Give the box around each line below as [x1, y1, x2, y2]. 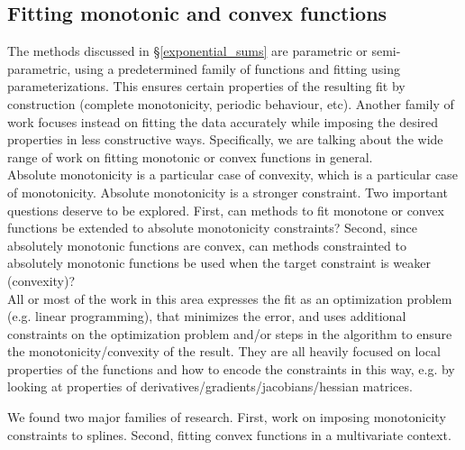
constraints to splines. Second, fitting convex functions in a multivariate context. [7, 425, 451, 444]
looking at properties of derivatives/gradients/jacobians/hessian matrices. [7, 377, 413, 396]
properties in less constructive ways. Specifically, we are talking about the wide [7, 130, 443, 149]
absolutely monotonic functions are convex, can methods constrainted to [7, 235, 406, 254]
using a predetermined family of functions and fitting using [74, 59, 401, 78]
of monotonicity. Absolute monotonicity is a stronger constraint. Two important [7, 182, 448, 201]
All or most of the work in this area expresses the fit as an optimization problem [7, 289, 452, 308]
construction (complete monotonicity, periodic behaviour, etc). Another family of [7, 94, 454, 113]
